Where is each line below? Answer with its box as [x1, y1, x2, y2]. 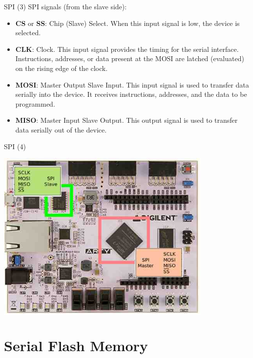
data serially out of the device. [15, 124, 107, 134]
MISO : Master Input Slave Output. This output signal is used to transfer [15, 115, 238, 125]
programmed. [15, 98, 55, 109]
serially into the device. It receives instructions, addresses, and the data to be [15, 89, 247, 99]
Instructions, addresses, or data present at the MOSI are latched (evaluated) [15, 53, 244, 64]
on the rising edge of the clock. [15, 63, 108, 73]
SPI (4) [4, 141, 26, 151]
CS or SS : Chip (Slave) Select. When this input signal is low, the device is [15, 18, 240, 28]
